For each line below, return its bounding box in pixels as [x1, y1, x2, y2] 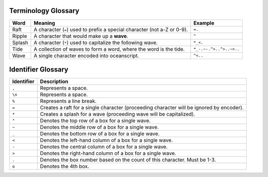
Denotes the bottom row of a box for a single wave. [40, 130, 160, 137]
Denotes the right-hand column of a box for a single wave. [40, 150, 176, 157]
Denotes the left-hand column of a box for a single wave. [40, 137, 173, 144]
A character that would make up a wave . [34, 32, 129, 39]
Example [193, 19, 214, 26]
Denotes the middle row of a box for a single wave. [40, 124, 159, 131]
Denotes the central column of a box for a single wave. [40, 143, 168, 150]
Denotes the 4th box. [40, 163, 89, 170]
